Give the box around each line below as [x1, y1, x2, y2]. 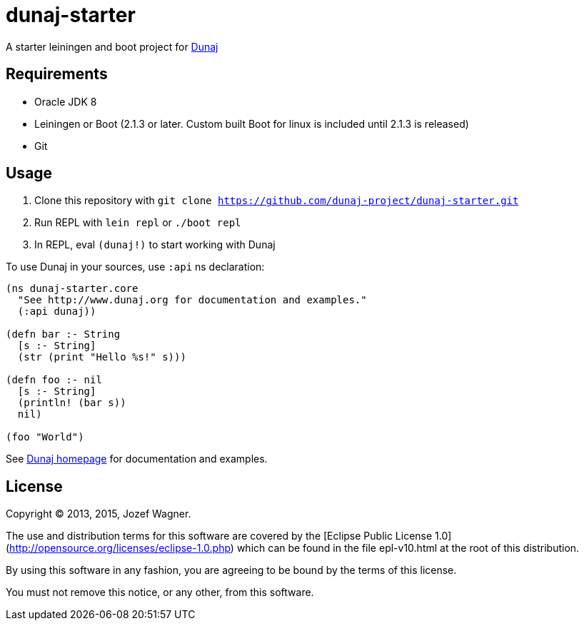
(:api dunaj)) [17, 306, 96, 318]
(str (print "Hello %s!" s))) [17, 351, 186, 363]
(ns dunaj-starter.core [6, 283, 139, 295]
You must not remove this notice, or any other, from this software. [6, 586, 314, 599]
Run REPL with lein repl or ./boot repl [34, 216, 241, 229]
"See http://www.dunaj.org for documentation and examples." [17, 294, 367, 306]
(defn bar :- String [6, 328, 121, 340]
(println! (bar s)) [17, 397, 126, 409]
